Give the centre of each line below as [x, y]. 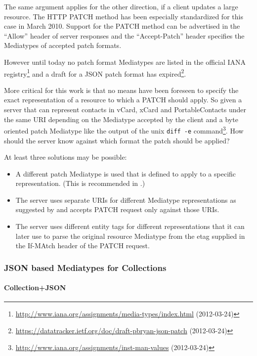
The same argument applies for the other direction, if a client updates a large [121, 6]
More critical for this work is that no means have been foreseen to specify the [121, 90]
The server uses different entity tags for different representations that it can [130, 226]
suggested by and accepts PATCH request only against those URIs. [117, 209]
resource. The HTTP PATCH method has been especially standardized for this [124, 16]
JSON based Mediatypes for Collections [85, 267]
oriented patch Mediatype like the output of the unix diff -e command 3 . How [124, 130]
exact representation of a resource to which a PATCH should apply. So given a [123, 100]
